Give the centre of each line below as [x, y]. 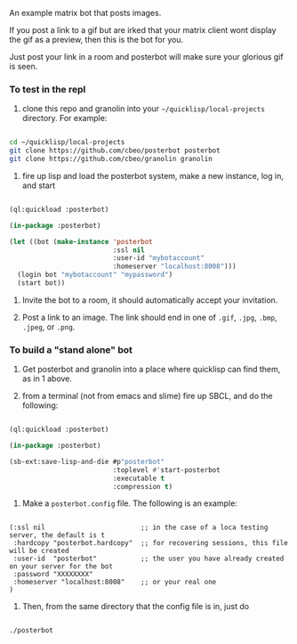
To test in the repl [48, 89]
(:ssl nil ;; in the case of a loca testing [139, 528]
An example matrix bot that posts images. [85, 13]
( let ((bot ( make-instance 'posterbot [81, 241]
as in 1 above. [47, 379]
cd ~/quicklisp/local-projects [67, 143]
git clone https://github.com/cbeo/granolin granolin [111, 159]
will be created [39, 551]
